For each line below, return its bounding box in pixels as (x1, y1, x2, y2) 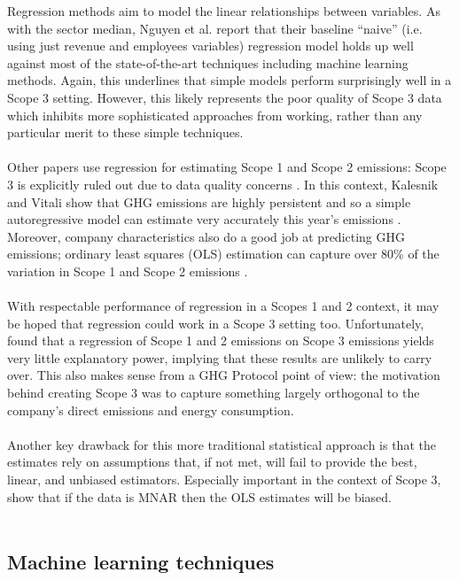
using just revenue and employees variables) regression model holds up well (7, 36, 414, 55)
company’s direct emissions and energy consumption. (7, 400, 294, 419)
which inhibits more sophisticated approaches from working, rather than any (7, 105, 423, 124)
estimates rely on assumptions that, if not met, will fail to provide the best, (7, 452, 417, 471)
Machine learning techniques (7, 548, 275, 576)
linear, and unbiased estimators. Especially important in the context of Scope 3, (7, 470, 441, 489)
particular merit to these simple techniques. (7, 123, 244, 142)
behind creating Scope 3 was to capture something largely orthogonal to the (7, 383, 420, 402)
